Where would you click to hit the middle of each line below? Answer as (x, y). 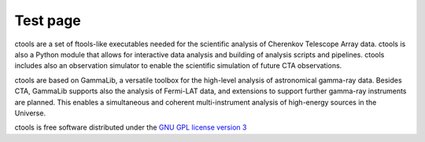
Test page (48, 20)
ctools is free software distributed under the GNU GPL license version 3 (131, 127)
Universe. (30, 113)
